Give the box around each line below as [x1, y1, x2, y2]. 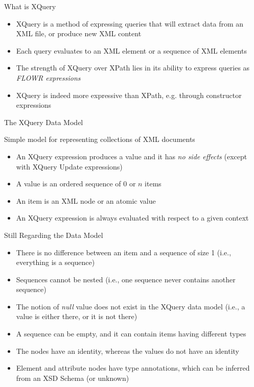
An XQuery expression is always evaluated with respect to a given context [16, 212, 249, 223]
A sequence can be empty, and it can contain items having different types [16, 328, 246, 339]
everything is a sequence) [16, 257, 95, 268]
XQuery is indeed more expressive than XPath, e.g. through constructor [16, 89, 242, 100]
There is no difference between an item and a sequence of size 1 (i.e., [16, 247, 232, 257]
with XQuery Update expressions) [16, 161, 123, 172]
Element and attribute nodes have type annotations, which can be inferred [16, 362, 250, 373]
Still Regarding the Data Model [4, 229, 103, 240]
